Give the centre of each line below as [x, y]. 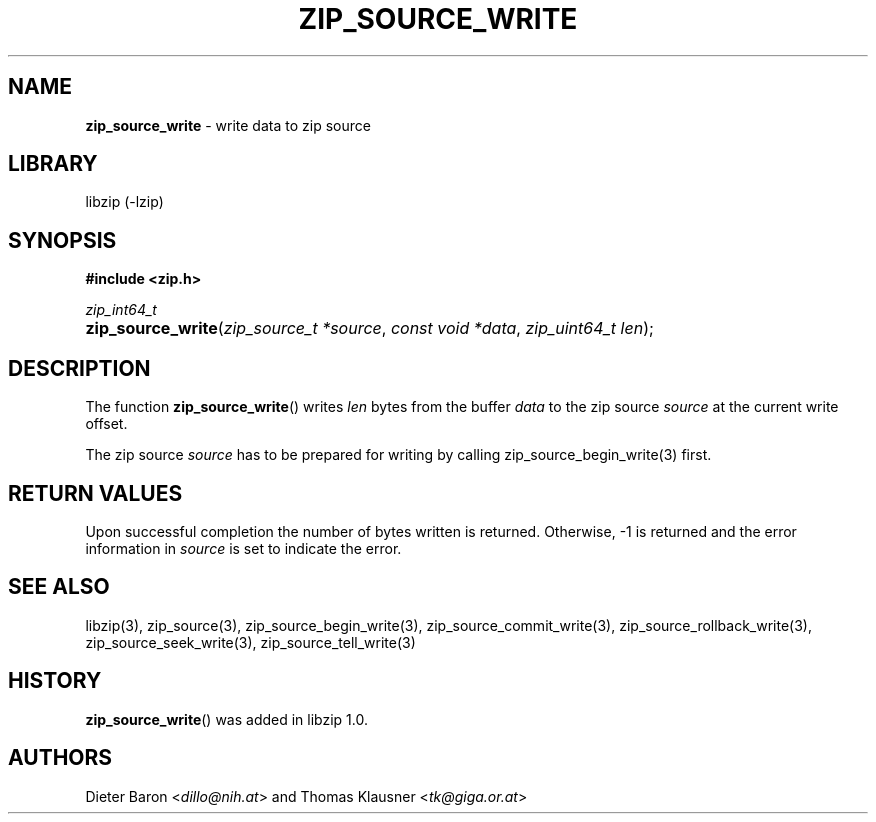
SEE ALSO [59, 587]
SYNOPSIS [62, 240]
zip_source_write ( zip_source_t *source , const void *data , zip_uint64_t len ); [369, 328]
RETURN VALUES [95, 493]
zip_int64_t [121, 310]
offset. [106, 424]
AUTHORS [60, 758]
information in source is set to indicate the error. [243, 548]
